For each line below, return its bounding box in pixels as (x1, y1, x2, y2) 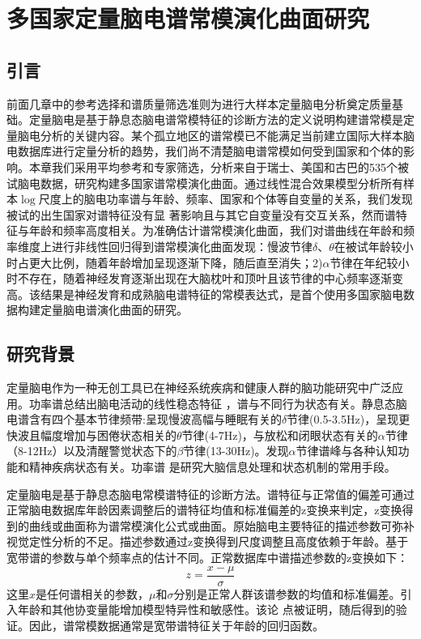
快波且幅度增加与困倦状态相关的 (6, 426, 176, 443)
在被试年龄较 (334, 237, 402, 254)
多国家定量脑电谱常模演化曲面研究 (6, 2, 370, 35)
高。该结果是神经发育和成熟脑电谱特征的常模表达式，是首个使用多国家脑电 (6, 285, 403, 302)
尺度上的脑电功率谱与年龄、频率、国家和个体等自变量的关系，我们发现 (38, 190, 413, 207)
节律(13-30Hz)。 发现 (183, 442, 289, 459)
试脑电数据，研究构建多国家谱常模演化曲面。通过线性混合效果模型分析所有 (6, 174, 403, 191)
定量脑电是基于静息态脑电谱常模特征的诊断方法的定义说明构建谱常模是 (28, 111, 403, 128)
